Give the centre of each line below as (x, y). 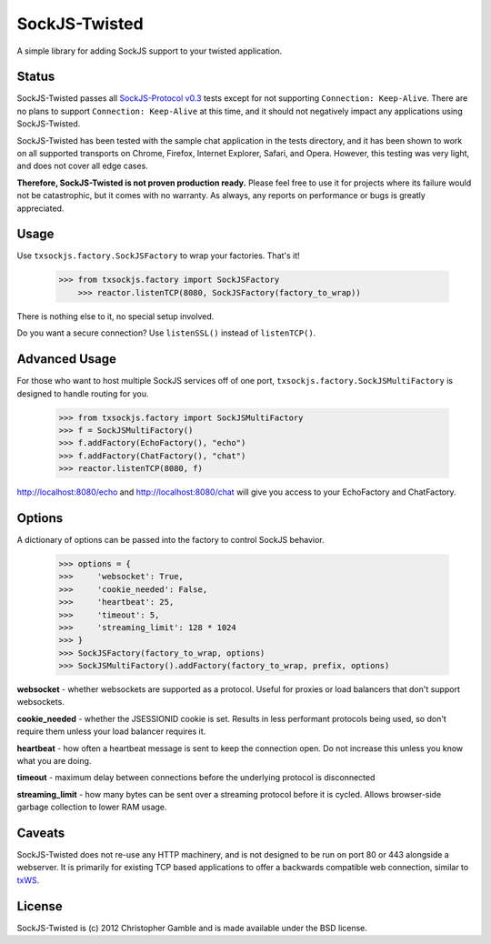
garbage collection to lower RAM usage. (92, 807)
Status (36, 77)
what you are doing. (54, 761)
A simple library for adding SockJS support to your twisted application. (150, 51)
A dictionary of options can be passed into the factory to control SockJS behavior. (170, 539)
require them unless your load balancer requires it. (111, 731)
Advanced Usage (67, 359)
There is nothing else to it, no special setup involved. (115, 316)
